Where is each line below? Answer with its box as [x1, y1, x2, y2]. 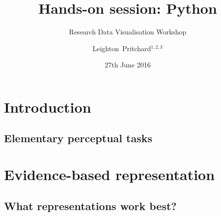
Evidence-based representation [4, 164, 215, 185]
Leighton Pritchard [92, 43, 151, 53]
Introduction [4, 96, 91, 117]
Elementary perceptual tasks [4, 130, 152, 146]
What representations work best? [4, 198, 177, 213]
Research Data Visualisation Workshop [69, 27, 187, 37]
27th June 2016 [105, 60, 151, 70]
